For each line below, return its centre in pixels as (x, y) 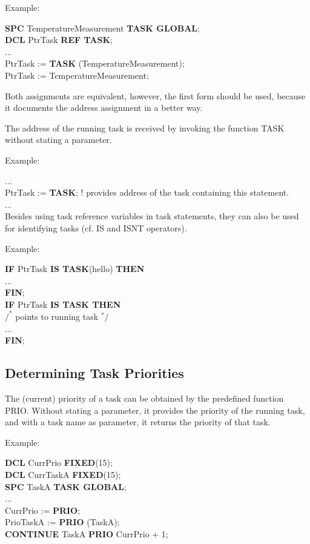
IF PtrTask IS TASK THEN (63, 304)
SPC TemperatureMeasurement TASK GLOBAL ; (102, 28)
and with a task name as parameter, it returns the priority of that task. (138, 422)
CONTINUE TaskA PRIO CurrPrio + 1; (87, 533)
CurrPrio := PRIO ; (43, 510)
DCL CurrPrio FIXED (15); (59, 463)
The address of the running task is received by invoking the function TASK (145, 128)
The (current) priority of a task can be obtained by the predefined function (144, 398)
